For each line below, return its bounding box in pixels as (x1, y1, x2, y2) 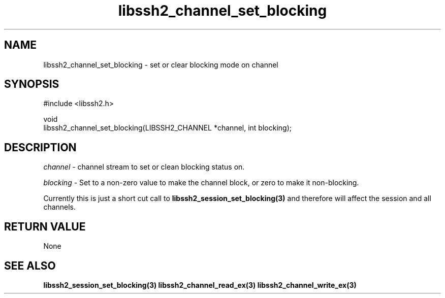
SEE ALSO (4, 259, 56, 272)
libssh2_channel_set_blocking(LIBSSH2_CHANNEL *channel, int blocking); (43, 123, 292, 133)
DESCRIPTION (4, 141, 77, 154)
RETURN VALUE (4, 220, 86, 233)
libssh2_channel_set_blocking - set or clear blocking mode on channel (43, 60, 278, 69)
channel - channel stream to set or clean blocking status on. (43, 162, 245, 172)
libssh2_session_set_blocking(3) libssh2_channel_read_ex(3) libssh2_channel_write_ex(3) (43, 280, 357, 289)
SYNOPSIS (4, 78, 59, 91)
